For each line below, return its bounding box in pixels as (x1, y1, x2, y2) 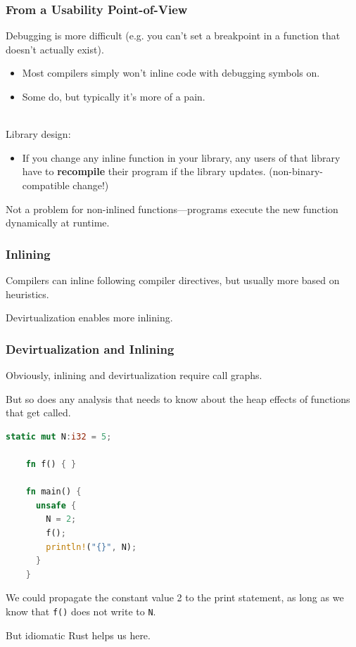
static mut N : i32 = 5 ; (6, 431, 112, 442)
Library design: (6, 127, 71, 141)
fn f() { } (25, 459, 77, 469)
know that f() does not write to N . (6, 603, 156, 618)
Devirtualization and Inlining (6, 340, 174, 357)
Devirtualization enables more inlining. (6, 310, 173, 325)
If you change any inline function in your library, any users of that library (22, 150, 341, 165)
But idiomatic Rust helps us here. (6, 627, 151, 642)
